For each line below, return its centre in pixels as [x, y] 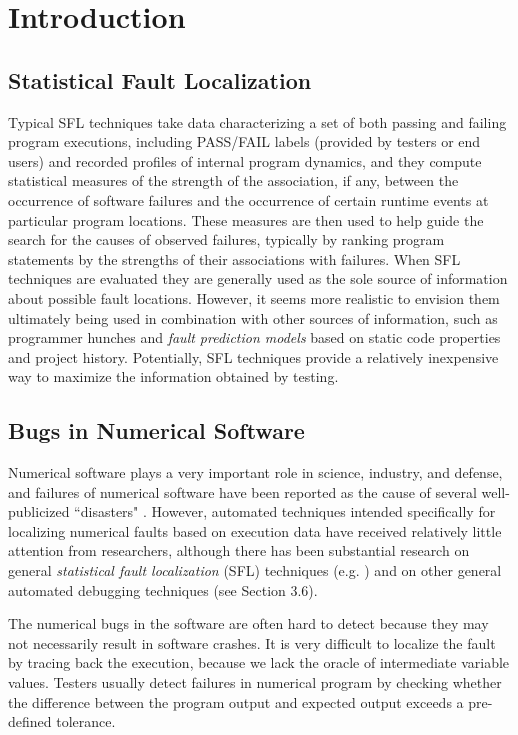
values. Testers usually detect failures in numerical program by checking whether [255, 682]
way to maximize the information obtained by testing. [173, 376]
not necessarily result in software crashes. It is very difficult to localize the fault [252, 642]
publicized [39, 511]
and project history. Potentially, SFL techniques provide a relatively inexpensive [253, 356]
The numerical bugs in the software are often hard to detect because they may [248, 623]
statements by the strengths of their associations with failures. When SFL [234, 258]
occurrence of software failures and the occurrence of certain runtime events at [248, 199]
